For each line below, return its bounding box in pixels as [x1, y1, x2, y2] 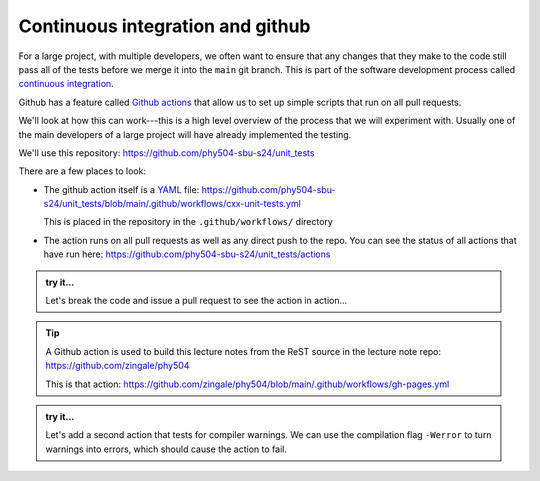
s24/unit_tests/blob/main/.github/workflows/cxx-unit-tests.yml [43, 198, 302, 210]
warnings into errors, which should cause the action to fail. [45, 443, 287, 455]
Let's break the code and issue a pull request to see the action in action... [45, 295, 348, 307]
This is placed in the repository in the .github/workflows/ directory [43, 216, 334, 228]
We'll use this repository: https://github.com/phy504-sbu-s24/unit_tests [18, 146, 315, 159]
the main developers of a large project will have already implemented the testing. [18, 128, 352, 140]
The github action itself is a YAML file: [43, 183, 200, 195]
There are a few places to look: [18, 165, 147, 177]
